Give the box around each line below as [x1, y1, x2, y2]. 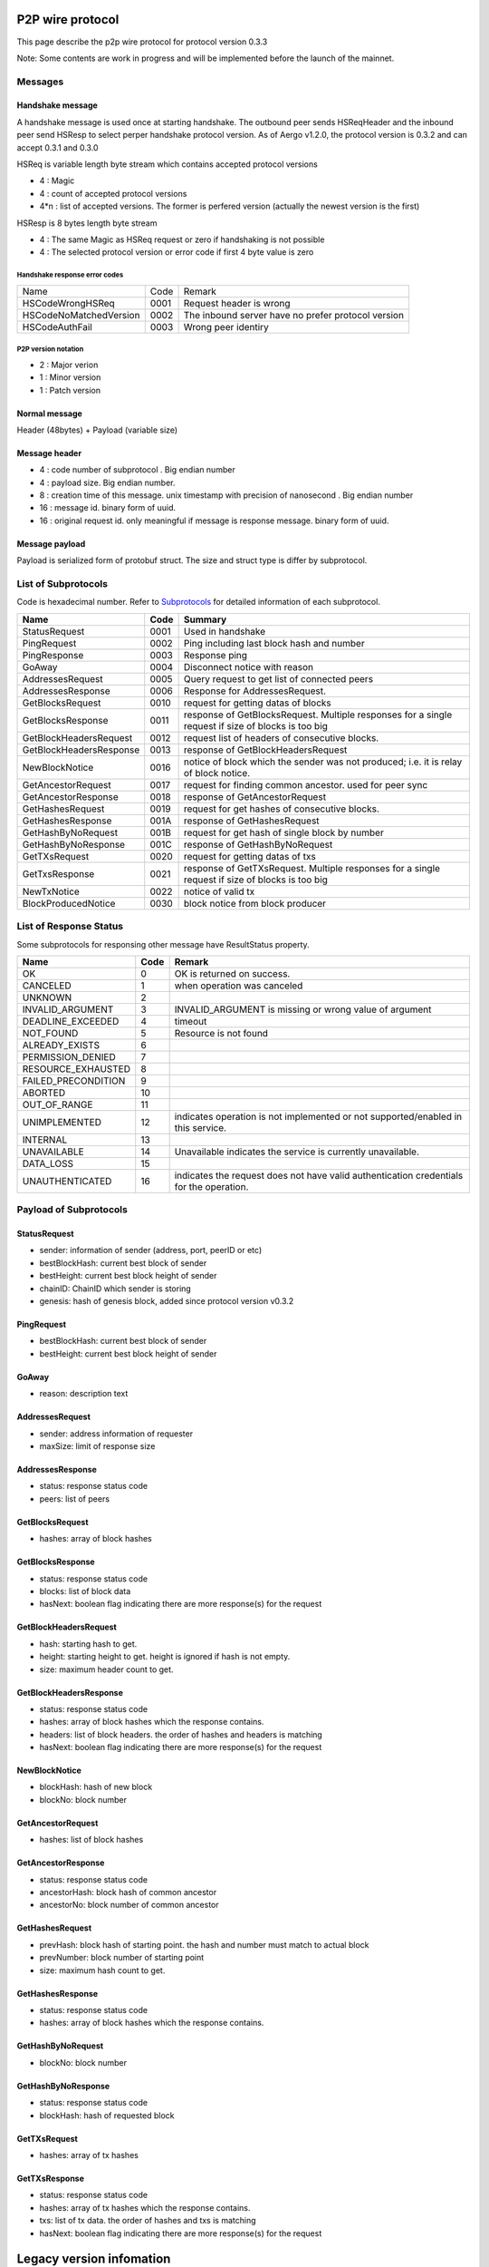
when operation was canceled [174, 979, 303, 992]
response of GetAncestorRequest [183, 790, 326, 803]
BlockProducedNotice [22, 897, 116, 910]
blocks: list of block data [39, 1585, 131, 1596]
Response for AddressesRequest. [183, 685, 326, 697]
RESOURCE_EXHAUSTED [22, 1062, 131, 1075]
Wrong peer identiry [183, 320, 269, 333]
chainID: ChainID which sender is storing [39, 1283, 192, 1294]
